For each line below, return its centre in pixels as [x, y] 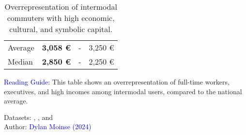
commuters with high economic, [61, 18]
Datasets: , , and [29, 117]
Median [21, 61]
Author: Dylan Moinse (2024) [48, 127]
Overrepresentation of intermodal [61, 7]
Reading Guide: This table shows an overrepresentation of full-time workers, [117, 82]
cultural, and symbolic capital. [61, 29]
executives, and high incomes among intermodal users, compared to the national [123, 91]
